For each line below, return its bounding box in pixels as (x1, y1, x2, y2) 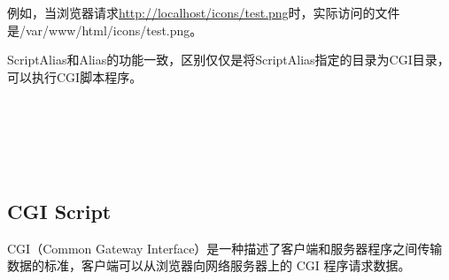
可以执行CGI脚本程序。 (7, 67, 143, 86)
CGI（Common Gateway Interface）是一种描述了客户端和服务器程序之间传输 (7, 238, 443, 257)
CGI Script (7, 197, 112, 224)
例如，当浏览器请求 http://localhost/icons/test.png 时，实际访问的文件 (7, 4, 400, 21)
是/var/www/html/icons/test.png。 (7, 20, 203, 39)
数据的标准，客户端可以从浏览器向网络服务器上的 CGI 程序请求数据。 (7, 256, 411, 275)
